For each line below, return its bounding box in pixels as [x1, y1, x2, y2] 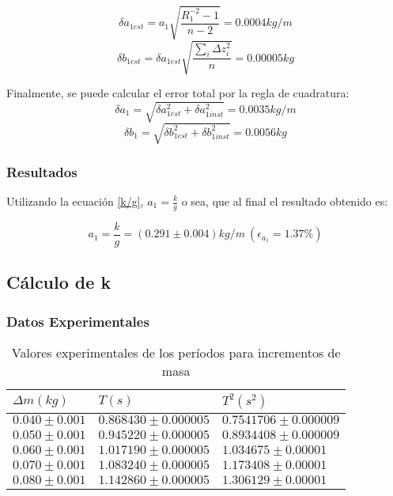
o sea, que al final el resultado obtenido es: [181, 193, 388, 209]
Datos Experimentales [6, 311, 149, 331]
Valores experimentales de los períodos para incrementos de [11, 343, 341, 362]
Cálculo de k [6, 270, 111, 294]
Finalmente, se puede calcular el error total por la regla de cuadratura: [6, 85, 350, 101]
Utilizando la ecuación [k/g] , [6, 193, 144, 209]
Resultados [6, 161, 77, 181]
